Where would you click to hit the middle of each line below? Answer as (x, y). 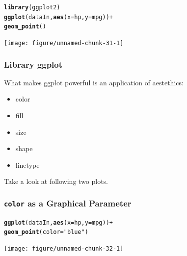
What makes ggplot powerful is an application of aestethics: (94, 82)
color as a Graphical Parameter (68, 203)
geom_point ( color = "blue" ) (46, 232)
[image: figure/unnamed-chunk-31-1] (64, 43)
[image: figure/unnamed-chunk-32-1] (64, 249)
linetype (27, 165)
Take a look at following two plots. (56, 181)
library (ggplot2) (32, 7)
